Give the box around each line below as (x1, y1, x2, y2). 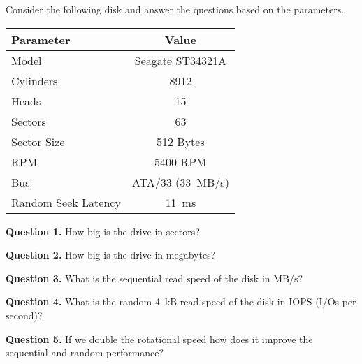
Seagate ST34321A (134, 52, 226, 68)
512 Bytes (157, 133, 205, 150)
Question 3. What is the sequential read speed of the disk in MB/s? (6, 270, 303, 285)
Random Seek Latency (11, 194, 121, 210)
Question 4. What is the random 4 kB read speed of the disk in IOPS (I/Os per (6, 294, 356, 309)
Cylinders (11, 72, 58, 89)
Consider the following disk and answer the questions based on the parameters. (6, 2, 345, 16)
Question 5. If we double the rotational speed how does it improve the (6, 331, 313, 346)
